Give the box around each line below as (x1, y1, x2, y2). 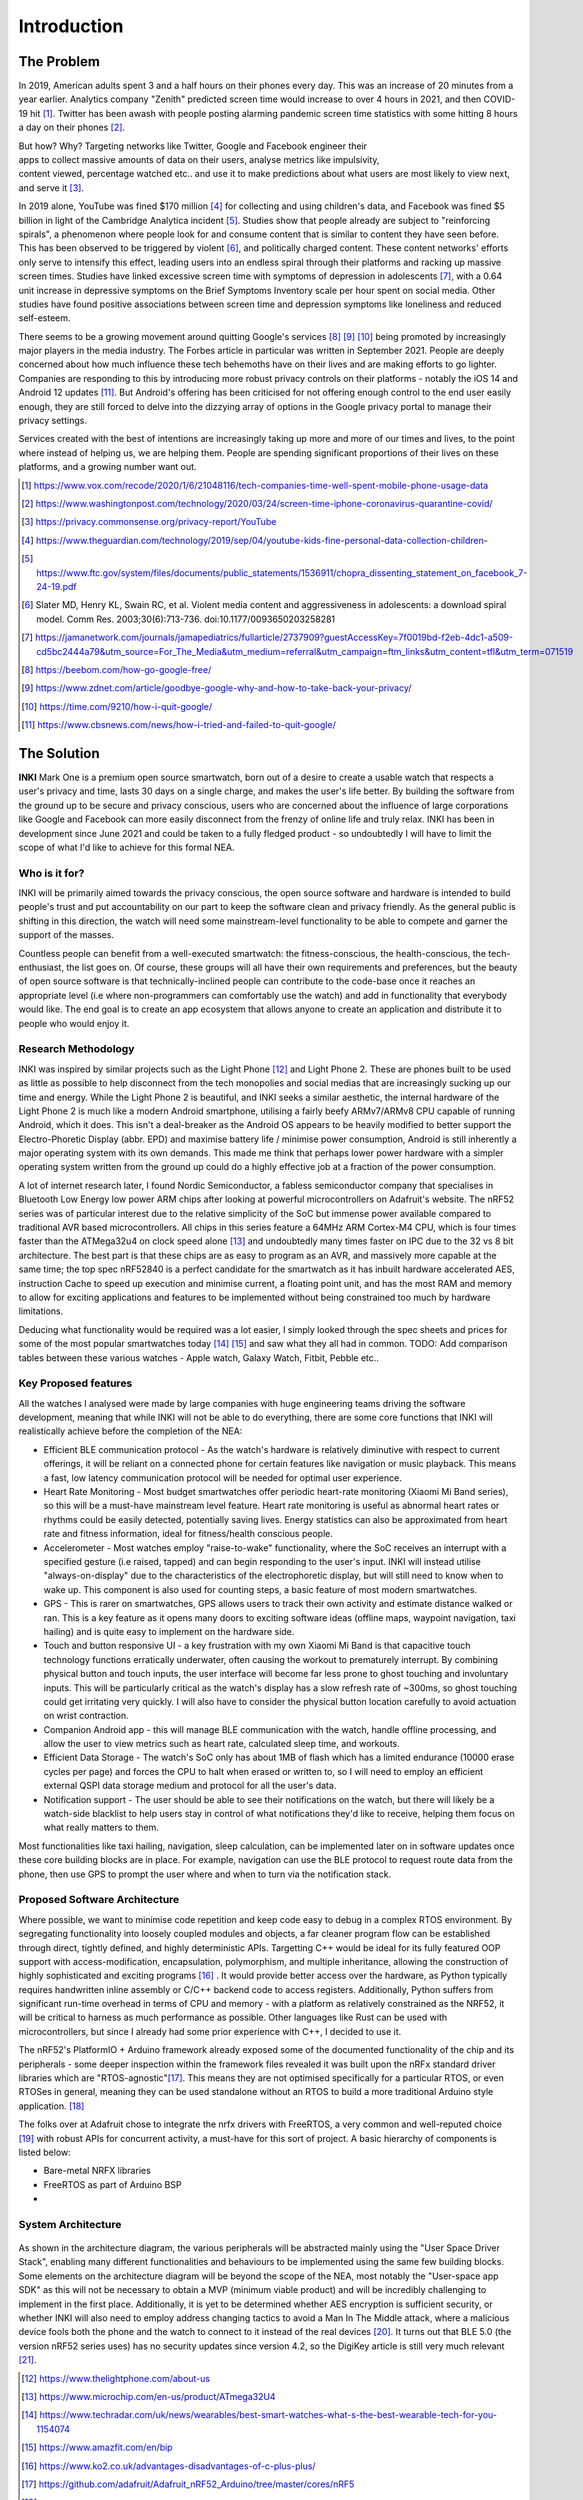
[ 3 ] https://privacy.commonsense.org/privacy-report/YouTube (21, 516, 277, 528)
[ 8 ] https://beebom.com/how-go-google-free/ (21, 663, 212, 675)
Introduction (18, 15, 124, 37)
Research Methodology (18, 1042, 135, 1056)
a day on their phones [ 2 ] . (18, 121, 125, 134)
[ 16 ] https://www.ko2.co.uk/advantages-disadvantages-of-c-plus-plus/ (21, 2460, 316, 2472)
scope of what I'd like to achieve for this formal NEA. (18, 841, 235, 853)
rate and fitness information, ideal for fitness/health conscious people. (43, 1528, 334, 1540)
